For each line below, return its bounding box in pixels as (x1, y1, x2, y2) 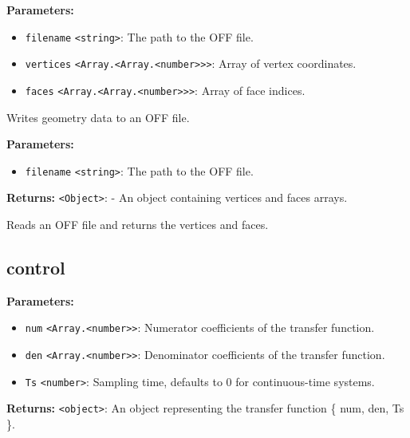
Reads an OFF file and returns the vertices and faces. (6, 216, 269, 233)
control (6, 255, 65, 280)
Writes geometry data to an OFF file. (6, 109, 190, 125)
